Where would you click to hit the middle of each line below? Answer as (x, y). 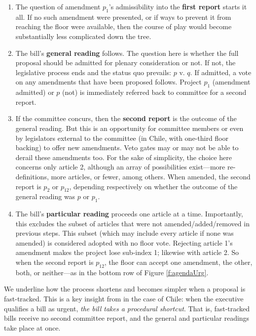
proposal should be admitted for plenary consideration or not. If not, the (126, 63)
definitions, (32, 176)
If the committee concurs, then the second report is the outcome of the (126, 118)
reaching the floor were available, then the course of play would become (124, 26)
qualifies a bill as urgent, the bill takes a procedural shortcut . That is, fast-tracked (127, 308)
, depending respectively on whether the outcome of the (153, 186)
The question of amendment (58, 6)
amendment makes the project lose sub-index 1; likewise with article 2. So (127, 252)
